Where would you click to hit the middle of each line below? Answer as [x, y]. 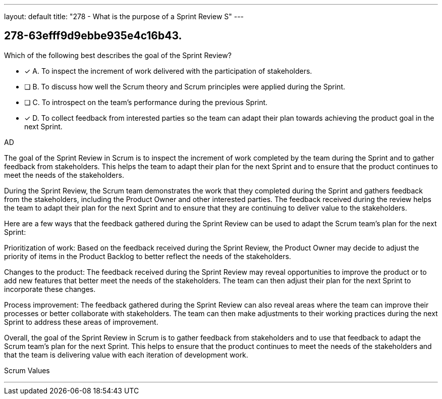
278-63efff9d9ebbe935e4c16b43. [93, 36]
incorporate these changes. [50, 289]
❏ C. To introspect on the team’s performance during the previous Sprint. [146, 102]
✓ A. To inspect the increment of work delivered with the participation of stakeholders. [168, 71]
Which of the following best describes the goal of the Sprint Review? [118, 55]
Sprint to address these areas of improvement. [81, 322]
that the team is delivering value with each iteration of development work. [126, 355]
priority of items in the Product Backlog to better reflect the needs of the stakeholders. [148, 256]
